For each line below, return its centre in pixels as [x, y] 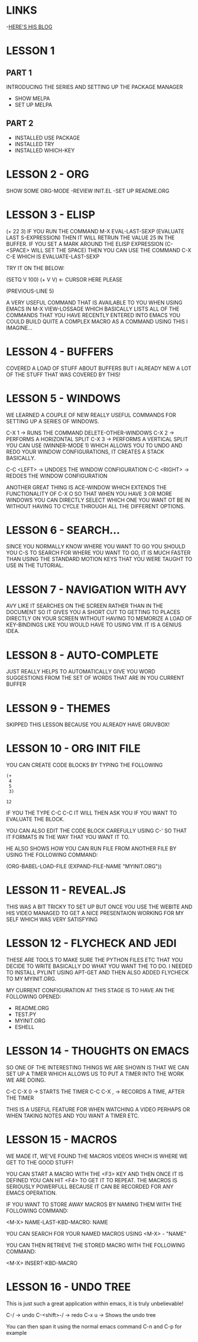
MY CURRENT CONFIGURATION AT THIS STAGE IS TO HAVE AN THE [90, 990]
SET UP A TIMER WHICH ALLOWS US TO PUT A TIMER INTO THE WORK [95, 1074]
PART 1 [19, 73]
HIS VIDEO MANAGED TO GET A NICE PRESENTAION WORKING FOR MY [95, 913]
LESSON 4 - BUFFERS [60, 352]
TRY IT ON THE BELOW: [35, 268]
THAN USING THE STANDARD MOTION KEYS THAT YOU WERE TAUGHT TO [99, 559]
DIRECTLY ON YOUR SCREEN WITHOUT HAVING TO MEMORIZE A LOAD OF [99, 619]
